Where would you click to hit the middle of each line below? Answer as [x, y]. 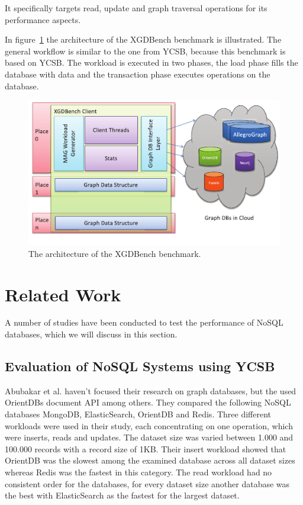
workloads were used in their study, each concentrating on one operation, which [149, 425]
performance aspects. [43, 19]
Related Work [63, 294]
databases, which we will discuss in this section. [91, 334]
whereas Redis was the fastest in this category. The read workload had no [138, 472]
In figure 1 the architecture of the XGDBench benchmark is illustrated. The [143, 39]
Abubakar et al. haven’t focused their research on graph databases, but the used [151, 390]
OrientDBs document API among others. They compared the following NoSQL [148, 402]
